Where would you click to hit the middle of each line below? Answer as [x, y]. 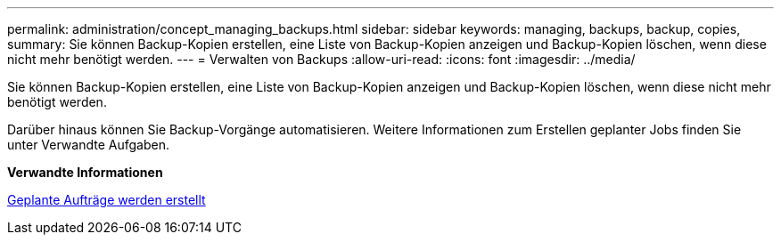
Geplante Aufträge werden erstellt [107, 200]
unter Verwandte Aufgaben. [88, 145]
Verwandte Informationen [85, 172]
